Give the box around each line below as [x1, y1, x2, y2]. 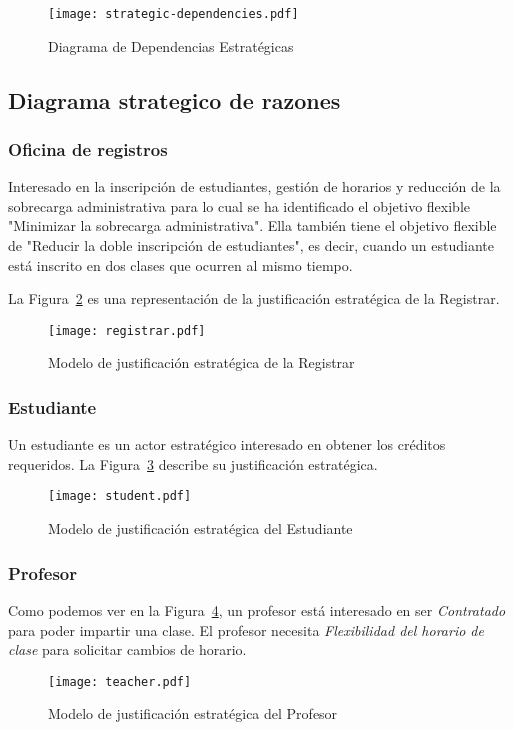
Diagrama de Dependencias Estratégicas [48, 35, 294, 56]
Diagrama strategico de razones [8, 84, 341, 115]
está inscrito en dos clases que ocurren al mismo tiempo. [8, 254, 353, 275]
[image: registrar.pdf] [48, 323, 206, 338]
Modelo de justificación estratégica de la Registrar [48, 352, 355, 373]
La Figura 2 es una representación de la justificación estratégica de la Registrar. [8, 288, 500, 309]
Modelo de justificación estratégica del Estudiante [48, 518, 353, 539]
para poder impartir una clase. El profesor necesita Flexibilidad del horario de [8, 619, 484, 640]
